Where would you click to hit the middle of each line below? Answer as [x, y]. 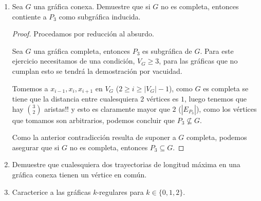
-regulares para [120, 192]
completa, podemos [217, 137]
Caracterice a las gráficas [51, 192]
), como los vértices [226, 108]
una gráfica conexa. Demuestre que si [92, 6]
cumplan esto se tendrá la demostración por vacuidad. [97, 71]
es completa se [226, 88]
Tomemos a [30, 88]
